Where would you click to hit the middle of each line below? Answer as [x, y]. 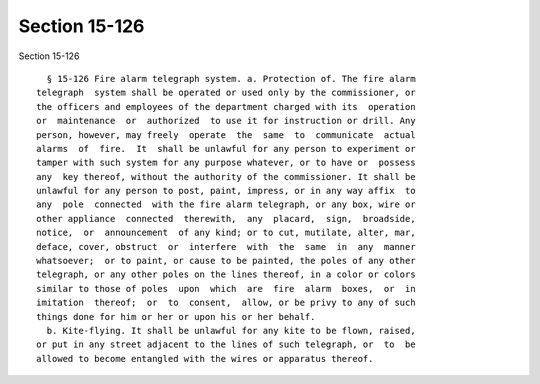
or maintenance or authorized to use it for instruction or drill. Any [226, 121]
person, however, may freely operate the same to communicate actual [226, 134]
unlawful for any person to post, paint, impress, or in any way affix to [226, 191]
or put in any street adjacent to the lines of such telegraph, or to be [226, 344]
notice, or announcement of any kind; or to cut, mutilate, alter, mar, [226, 233]
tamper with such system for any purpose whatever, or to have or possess [226, 163]
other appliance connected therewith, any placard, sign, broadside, [226, 218]
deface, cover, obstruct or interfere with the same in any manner [226, 246]
